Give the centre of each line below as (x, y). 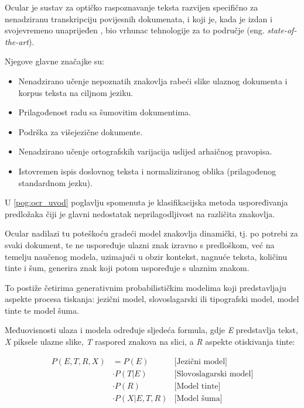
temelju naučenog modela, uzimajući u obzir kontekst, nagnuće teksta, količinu (146, 256)
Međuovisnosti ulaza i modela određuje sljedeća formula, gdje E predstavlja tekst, (151, 330)
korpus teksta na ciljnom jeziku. (76, 92)
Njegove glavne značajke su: (55, 61)
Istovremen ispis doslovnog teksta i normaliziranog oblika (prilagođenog (147, 171)
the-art (17, 41)
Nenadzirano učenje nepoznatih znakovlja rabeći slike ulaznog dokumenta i (153, 80)
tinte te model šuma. (42, 310)
